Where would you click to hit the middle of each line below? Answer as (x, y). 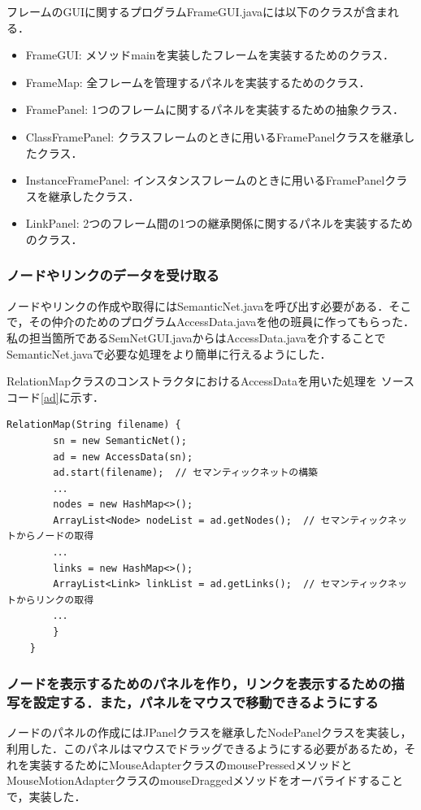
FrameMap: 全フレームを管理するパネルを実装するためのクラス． (198, 82)
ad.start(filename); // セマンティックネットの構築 (185, 473)
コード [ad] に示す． (56, 396)
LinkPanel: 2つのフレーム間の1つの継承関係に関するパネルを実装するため (219, 223)
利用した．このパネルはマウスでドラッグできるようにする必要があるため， (206, 748)
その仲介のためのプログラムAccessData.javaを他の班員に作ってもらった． (221, 322)
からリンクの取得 (55, 600)
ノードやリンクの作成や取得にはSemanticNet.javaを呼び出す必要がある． (198, 305)
